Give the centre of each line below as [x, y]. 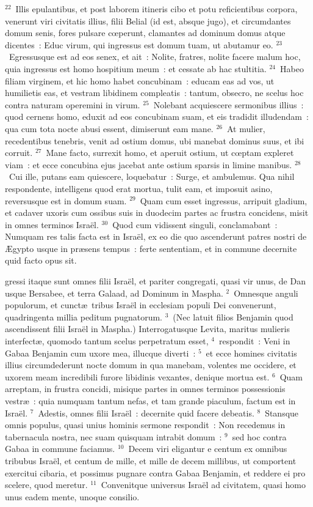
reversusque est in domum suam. [66, 200]
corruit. [19, 153]
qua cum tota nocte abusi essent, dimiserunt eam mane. [109, 128]
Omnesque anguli [266, 293]
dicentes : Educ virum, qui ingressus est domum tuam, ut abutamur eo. [139, 44]
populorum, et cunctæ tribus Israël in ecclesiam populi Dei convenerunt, [141, 305]
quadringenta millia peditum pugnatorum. [84, 316]
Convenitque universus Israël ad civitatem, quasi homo [203, 485]
